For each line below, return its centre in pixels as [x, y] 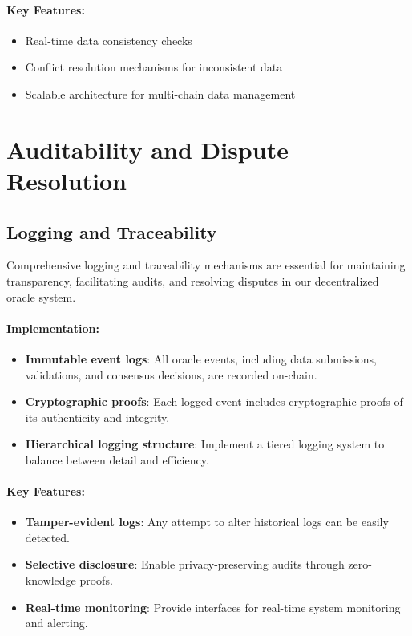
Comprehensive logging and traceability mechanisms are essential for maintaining [206, 265]
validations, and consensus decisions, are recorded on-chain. [171, 374]
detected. [48, 537]
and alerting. [57, 623]
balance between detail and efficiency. [117, 459]
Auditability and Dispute [147, 149]
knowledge [50, 580]
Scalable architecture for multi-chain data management [160, 93]
